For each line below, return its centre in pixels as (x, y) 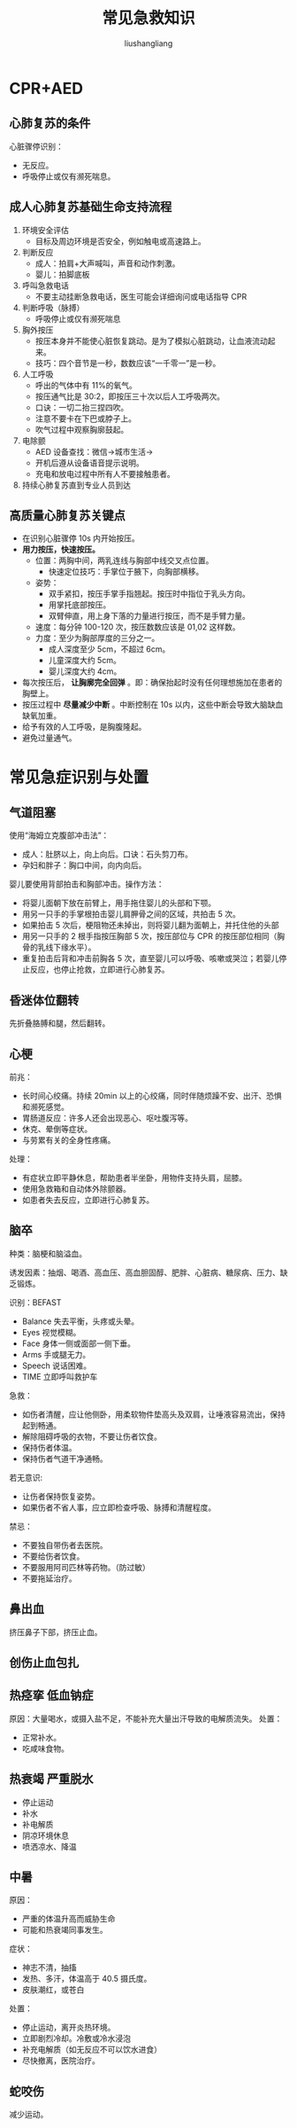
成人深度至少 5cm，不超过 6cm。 (109, 649)
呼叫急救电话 (45, 286)
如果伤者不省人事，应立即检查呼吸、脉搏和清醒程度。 (119, 1507)
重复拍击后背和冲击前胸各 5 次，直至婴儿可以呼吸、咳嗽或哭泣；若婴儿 (150, 958)
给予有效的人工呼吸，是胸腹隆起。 (84, 727)
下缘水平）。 (74, 947)
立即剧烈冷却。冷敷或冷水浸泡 (76, 2038)
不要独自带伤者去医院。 (65, 1545)
